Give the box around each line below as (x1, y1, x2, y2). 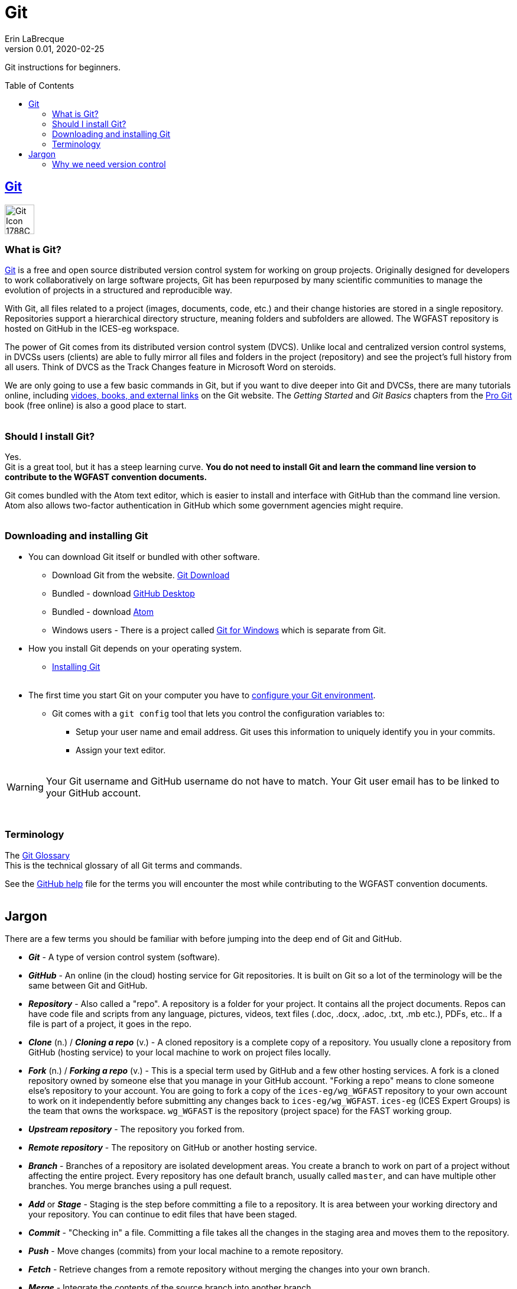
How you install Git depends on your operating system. (28, 643, 242, 653)
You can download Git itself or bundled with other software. (28, 551, 260, 562)
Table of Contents (5, 80, 74, 90)
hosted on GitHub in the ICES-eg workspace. (5, 323, 180, 334)
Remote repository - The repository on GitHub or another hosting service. (28, 1142, 317, 1153)
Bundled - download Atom (52, 606, 154, 617)
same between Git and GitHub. (28, 980, 148, 991)
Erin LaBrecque (5, 33, 64, 44)
